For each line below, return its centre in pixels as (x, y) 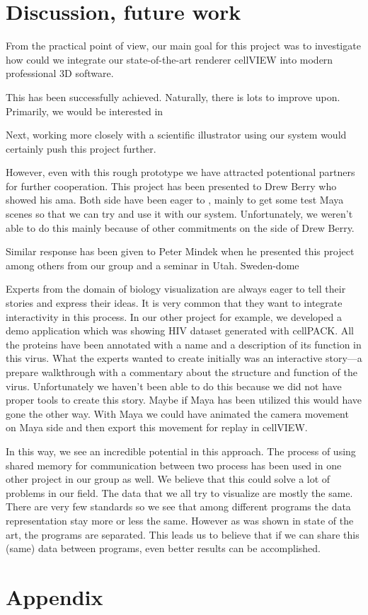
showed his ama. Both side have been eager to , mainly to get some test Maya (175, 200)
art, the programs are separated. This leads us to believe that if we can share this (183, 534)
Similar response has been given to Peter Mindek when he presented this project (180, 251)
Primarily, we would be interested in (85, 111)
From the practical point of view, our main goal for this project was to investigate (183, 46)
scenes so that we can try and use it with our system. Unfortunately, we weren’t (179, 214)
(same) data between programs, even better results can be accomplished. (163, 548)
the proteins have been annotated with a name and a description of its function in (184, 344)
